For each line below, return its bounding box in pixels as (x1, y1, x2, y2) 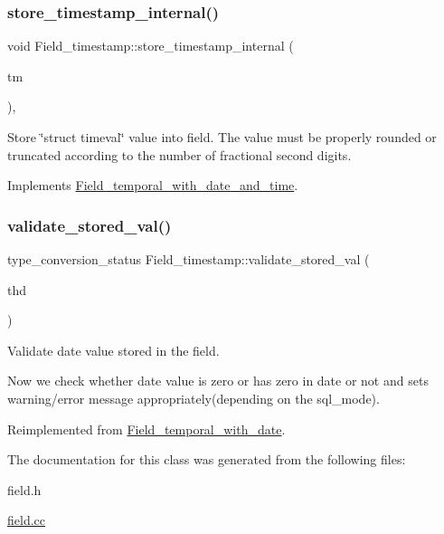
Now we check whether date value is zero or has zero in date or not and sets (7, 371, 429, 390)
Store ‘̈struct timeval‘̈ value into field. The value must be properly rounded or (7, 128, 437, 146)
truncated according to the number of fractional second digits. (7, 145, 352, 164)
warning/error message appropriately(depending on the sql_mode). (7, 388, 380, 407)
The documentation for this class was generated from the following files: (7, 450, 406, 469)
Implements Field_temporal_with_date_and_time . (7, 176, 298, 195)
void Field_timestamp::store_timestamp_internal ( (7, 36, 294, 55)
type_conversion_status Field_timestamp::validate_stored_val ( (7, 250, 370, 268)
